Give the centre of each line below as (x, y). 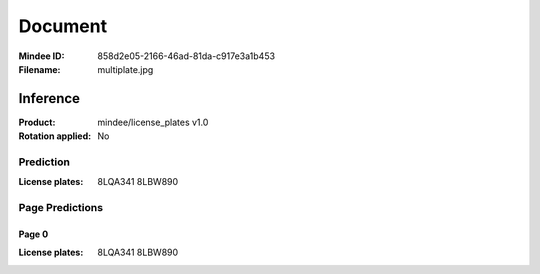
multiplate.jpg (125, 69)
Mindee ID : (41, 56)
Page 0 (33, 234)
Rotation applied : (55, 136)
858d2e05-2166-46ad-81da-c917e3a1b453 (186, 56)
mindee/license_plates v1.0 (153, 122)
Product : (37, 122)
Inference (49, 98)
